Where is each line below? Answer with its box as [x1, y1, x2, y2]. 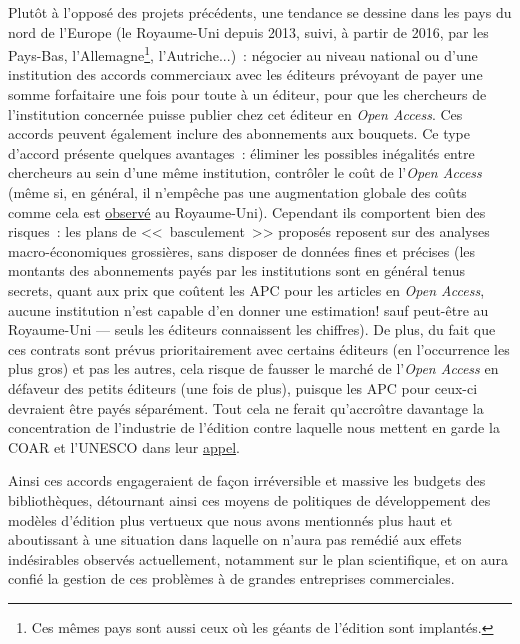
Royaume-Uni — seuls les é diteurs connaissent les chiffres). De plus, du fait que [8, 319, 496, 340]
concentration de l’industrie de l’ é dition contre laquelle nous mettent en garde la [8, 417, 500, 438]
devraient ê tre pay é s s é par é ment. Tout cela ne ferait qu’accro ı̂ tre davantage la [8, 397, 484, 418]
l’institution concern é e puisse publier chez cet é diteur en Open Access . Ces [8, 103, 463, 124]
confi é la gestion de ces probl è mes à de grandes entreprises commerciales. [8, 568, 455, 589]
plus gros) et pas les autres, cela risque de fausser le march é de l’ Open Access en [8, 358, 499, 379]
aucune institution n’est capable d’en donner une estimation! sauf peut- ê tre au [8, 299, 489, 320]
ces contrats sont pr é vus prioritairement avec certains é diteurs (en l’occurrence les [8, 338, 510, 359]
